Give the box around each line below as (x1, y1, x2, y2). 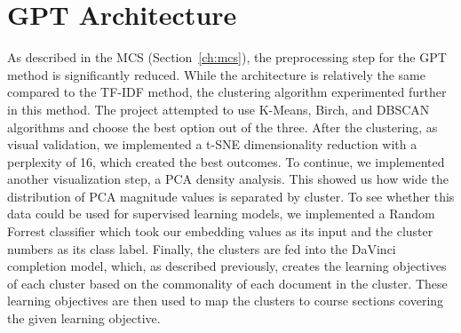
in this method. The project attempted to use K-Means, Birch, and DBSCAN (7, 99, 430, 118)
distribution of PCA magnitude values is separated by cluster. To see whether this (7, 186, 455, 205)
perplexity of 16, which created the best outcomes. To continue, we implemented (7, 152, 445, 170)
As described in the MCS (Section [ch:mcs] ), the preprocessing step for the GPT (7, 48, 447, 67)
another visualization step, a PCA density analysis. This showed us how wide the (7, 170, 449, 188)
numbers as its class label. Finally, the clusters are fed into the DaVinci (7, 239, 396, 258)
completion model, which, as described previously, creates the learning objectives (7, 257, 447, 275)
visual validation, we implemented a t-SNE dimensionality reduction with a (7, 135, 417, 154)
